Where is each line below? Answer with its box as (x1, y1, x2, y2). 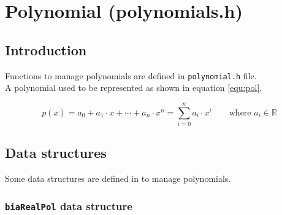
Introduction (5, 40, 87, 59)
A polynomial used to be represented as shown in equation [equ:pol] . (5, 81, 262, 94)
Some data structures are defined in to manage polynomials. (5, 172, 231, 185)
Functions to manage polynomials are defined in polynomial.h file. (5, 69, 257, 82)
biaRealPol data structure (5, 198, 132, 213)
